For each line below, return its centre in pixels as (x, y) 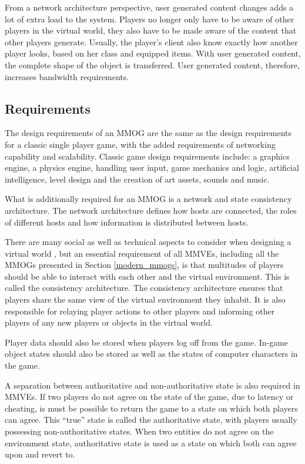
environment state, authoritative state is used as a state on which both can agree (151, 443)
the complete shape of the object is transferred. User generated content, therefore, (152, 64)
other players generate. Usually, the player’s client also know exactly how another (151, 42)
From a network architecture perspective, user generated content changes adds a (149, 7)
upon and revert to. (40, 454)
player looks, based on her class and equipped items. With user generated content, (153, 53)
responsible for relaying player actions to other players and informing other (140, 311)
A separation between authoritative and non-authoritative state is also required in (152, 385)
